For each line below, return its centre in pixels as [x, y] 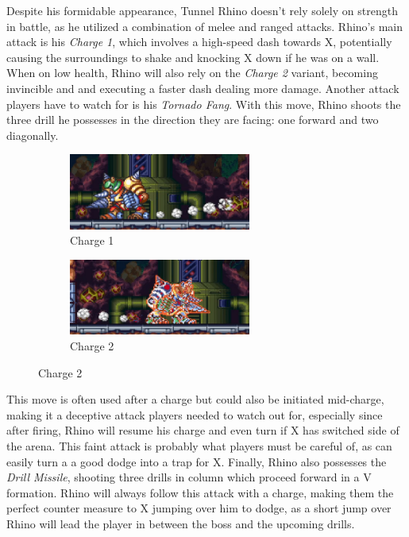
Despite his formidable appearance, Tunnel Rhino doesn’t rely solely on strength [202, 10]
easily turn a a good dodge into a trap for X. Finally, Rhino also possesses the [197, 461]
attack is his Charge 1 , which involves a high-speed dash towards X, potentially [199, 42]
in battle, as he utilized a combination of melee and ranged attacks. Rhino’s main [205, 26]
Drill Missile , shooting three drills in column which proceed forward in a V [189, 477]
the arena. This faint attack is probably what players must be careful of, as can [199, 446]
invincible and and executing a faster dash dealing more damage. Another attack [203, 88]
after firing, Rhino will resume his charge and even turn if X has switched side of [203, 430]
